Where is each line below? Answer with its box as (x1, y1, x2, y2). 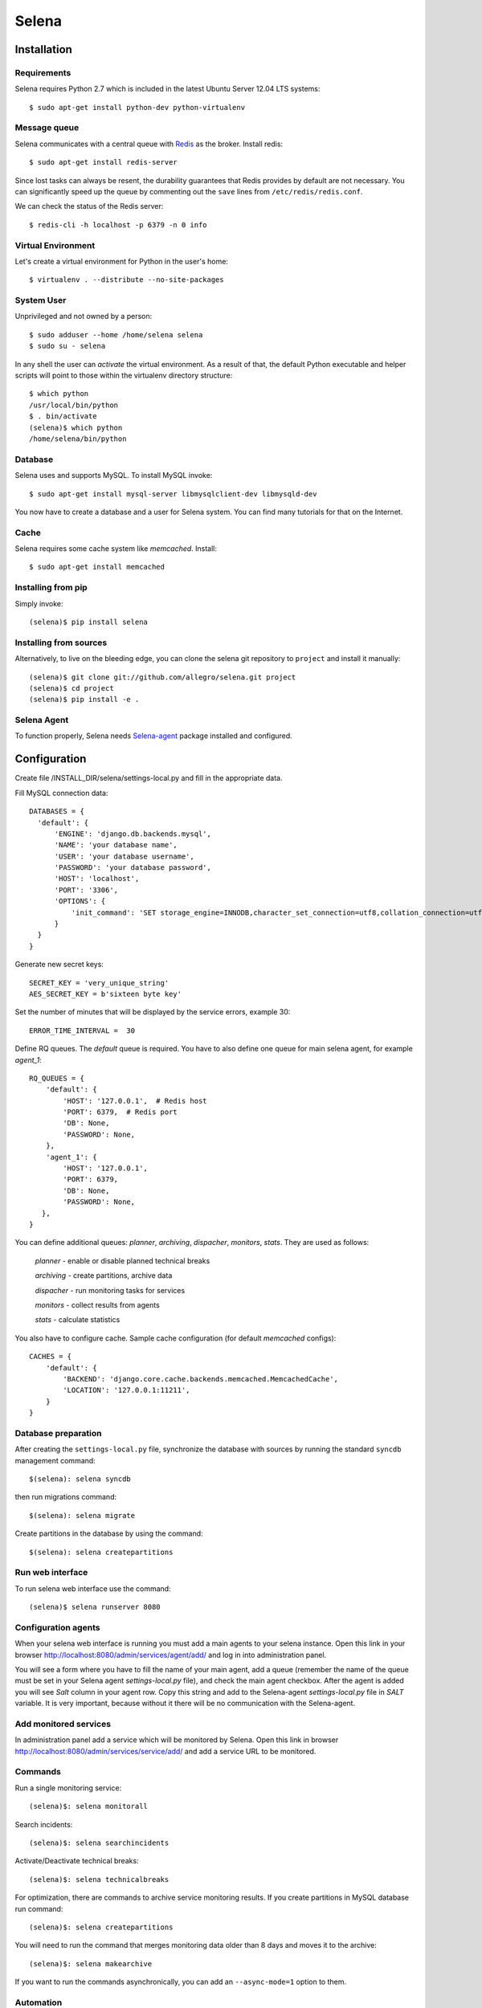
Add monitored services (14, 1718, 112, 1729)
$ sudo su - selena (29, 341, 106, 351)
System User (14, 295, 67, 306)
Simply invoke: (14, 598, 63, 608)
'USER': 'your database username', (54, 851, 194, 861)
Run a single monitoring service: (14, 1783, 122, 1793)
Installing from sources (14, 637, 108, 648)
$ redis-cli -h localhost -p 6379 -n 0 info (29, 220, 208, 229)
